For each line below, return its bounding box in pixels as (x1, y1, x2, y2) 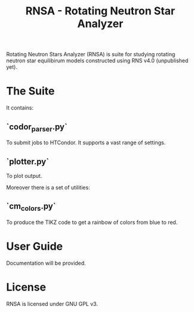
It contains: (6, 104, 34, 111)
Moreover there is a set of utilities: (6, 184, 91, 191)
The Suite (6, 84, 55, 98)
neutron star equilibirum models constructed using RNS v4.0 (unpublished (6, 57, 189, 64)
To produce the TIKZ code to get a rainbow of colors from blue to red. (6, 219, 178, 226)
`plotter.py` (6, 156, 50, 166)
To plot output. (6, 172, 42, 179)
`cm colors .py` (6, 201, 56, 213)
